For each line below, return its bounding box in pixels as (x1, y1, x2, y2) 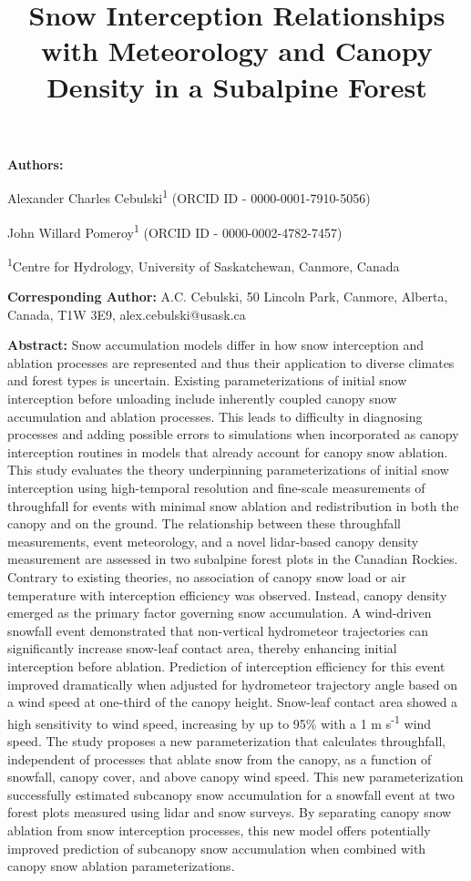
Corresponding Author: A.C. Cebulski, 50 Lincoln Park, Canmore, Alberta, (7, 287, 448, 306)
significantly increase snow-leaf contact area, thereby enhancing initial (7, 639, 397, 658)
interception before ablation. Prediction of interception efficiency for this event (7, 656, 445, 675)
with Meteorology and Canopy (41, 32, 433, 69)
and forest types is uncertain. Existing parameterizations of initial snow (7, 371, 407, 390)
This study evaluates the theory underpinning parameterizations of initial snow (7, 460, 449, 479)
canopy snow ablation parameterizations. (7, 856, 235, 876)
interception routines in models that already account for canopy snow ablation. (7, 442, 448, 461)
